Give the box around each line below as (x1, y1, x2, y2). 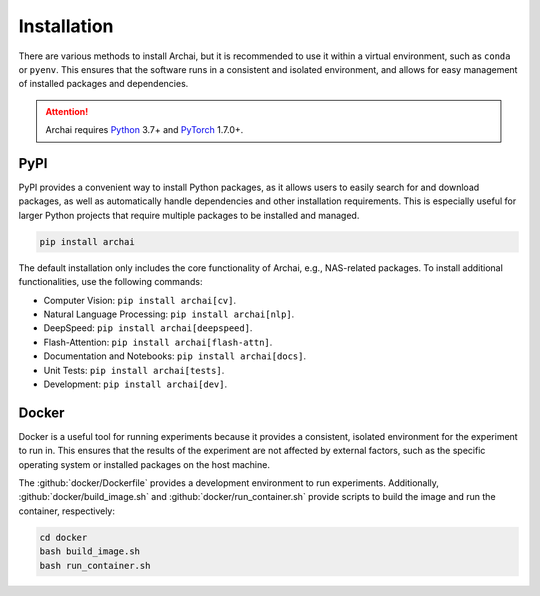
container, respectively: (18, 505, 115, 517)
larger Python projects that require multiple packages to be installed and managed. (18, 209, 360, 221)
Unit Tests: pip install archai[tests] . (43, 364, 225, 376)
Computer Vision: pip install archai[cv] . (43, 294, 237, 306)
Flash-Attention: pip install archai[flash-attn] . (43, 336, 273, 348)
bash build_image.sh (39, 546, 140, 557)
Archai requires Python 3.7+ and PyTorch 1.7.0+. (45, 124, 244, 136)
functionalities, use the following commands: (18, 276, 204, 288)
